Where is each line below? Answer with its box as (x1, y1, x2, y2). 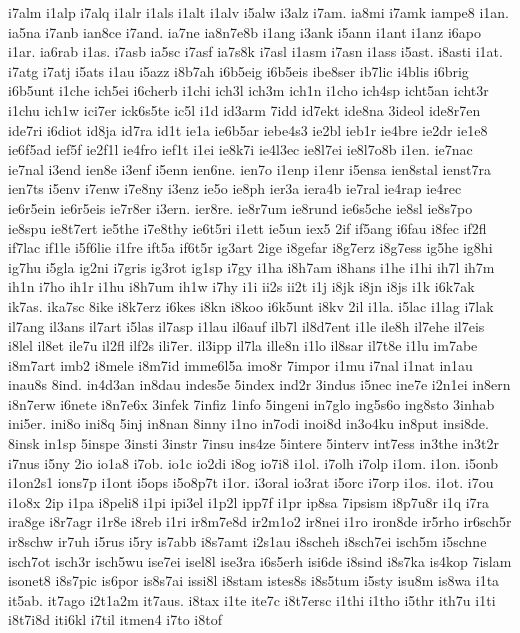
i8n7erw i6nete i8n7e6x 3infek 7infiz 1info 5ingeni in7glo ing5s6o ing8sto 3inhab (8, 393, 495, 414)
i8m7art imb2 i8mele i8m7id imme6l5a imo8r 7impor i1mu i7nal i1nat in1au (8, 354, 473, 375)
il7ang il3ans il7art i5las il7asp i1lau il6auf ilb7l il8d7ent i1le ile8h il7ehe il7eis (8, 315, 485, 336)
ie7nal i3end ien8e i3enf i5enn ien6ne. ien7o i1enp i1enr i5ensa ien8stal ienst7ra (8, 158, 491, 179)
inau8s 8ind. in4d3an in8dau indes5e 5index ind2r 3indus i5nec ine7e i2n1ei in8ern (8, 374, 511, 395)
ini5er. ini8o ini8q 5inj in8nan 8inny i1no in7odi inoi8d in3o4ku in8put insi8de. (8, 413, 489, 434)
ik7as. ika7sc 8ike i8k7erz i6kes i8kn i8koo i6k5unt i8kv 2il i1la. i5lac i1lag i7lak (8, 295, 494, 316)
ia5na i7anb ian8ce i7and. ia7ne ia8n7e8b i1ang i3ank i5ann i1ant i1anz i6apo (8, 21, 481, 42)
